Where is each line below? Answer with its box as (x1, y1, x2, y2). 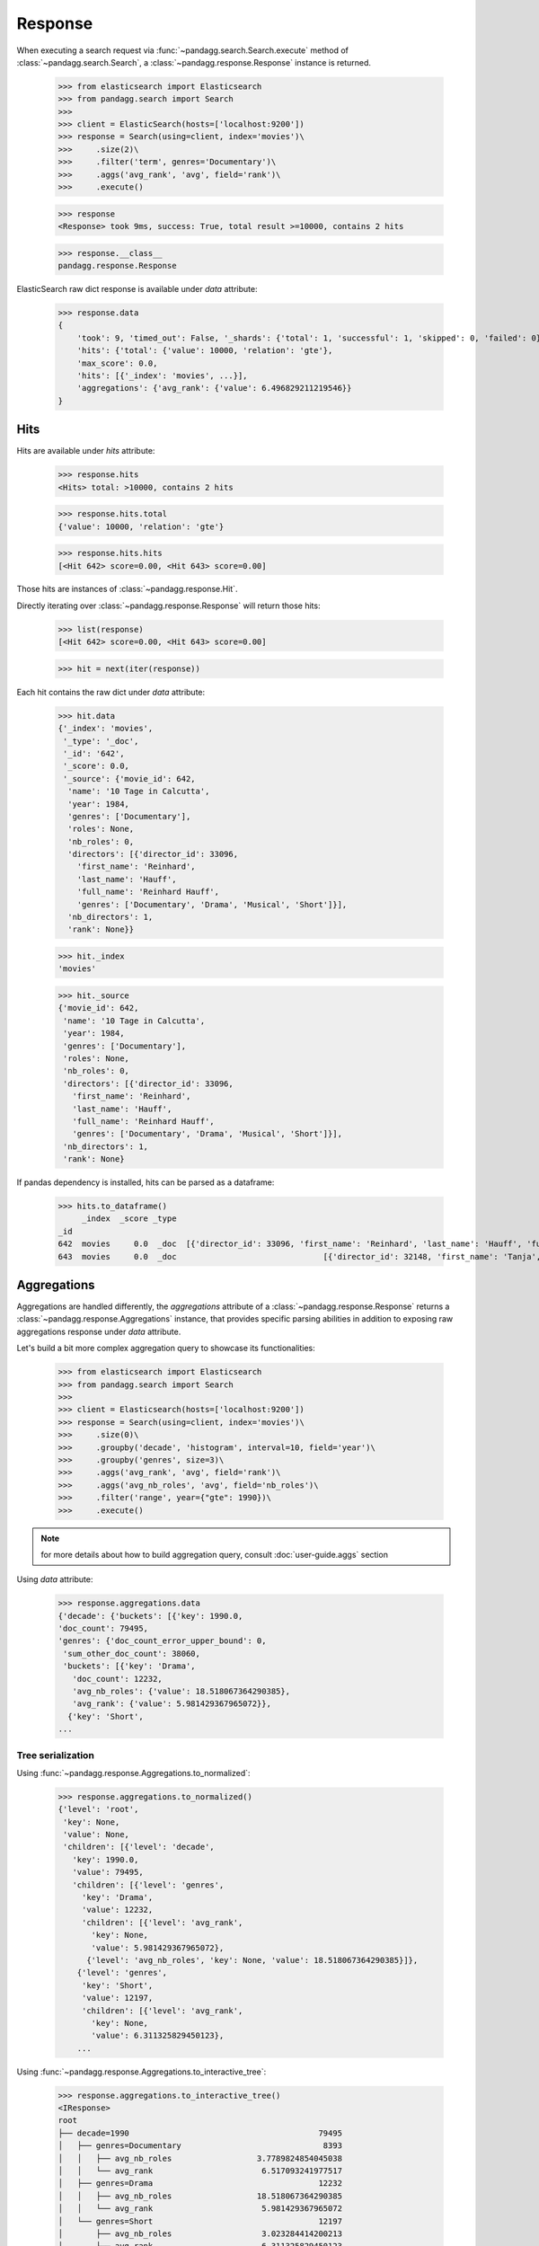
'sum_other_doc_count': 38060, (63, 1649, 201, 1658)
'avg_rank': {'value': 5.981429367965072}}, (72, 1699, 271, 1709)
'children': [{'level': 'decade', (63, 1842, 215, 1853)
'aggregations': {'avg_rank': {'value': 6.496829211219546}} (76, 383, 352, 393)
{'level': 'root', (57, 1804, 139, 1815)
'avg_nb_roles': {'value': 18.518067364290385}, (72, 1686, 291, 1697)
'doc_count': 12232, (72, 1674, 163, 1684)
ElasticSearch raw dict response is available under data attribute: (16, 283, 258, 294)
